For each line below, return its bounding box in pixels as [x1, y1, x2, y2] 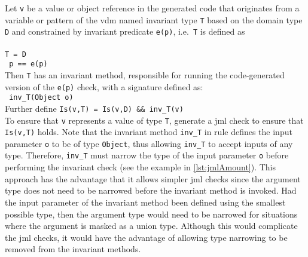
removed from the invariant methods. [5, 243, 141, 255]
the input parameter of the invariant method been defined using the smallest [5, 195, 286, 208]
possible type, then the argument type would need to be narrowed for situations [5, 207, 298, 220]
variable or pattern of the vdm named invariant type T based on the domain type [5, 13, 303, 26]
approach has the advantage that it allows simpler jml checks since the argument [5, 172, 301, 185]
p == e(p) [9, 60, 48, 69]
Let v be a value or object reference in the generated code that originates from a [5, 2, 300, 14]
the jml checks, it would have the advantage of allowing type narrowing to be [5, 231, 288, 243]
